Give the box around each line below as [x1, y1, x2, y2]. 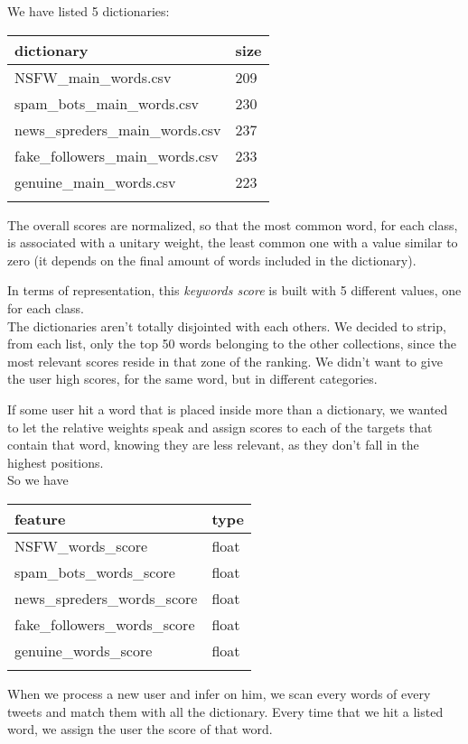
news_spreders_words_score [14, 587, 198, 609]
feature [14, 507, 66, 529]
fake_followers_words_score [14, 613, 195, 635]
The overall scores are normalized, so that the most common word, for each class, [7, 215, 458, 234]
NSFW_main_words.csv [14, 66, 172, 88]
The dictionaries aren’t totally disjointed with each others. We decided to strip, [7, 316, 446, 335]
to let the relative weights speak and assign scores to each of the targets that [7, 417, 433, 436]
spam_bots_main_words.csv [14, 92, 199, 114]
